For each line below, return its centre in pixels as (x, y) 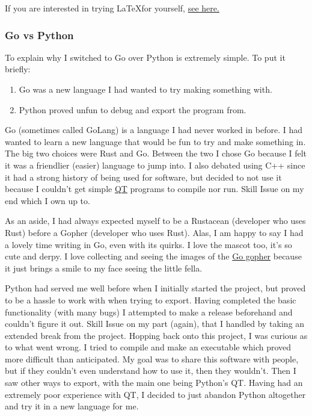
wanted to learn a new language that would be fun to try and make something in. (155, 141)
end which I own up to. (47, 200)
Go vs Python (39, 35)
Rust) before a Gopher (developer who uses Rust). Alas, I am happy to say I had (154, 232)
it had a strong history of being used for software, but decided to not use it (143, 177)
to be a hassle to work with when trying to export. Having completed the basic (151, 300)
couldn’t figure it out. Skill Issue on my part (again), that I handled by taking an (155, 324)
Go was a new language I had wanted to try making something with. (145, 89)
